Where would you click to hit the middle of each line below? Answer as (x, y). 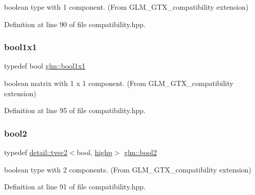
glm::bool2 (140, 152)
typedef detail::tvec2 (36, 152)
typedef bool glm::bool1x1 (45, 66)
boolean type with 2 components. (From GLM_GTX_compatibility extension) (128, 169)
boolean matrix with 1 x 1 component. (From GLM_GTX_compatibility (119, 83)
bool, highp (95, 152)
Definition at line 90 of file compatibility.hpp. (75, 24)
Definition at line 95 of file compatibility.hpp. (75, 110)
